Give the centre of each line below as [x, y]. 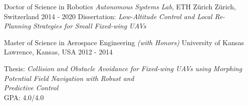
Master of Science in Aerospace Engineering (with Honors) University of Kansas [124, 42]
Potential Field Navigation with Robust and [69, 78]
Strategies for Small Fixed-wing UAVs [90, 26]
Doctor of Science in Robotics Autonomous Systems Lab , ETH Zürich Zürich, [120, 6]
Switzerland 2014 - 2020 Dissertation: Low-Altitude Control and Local [108, 16]
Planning [17, 26]
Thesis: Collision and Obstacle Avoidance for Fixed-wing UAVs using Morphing [123, 68]
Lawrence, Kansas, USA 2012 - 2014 [58, 52]
